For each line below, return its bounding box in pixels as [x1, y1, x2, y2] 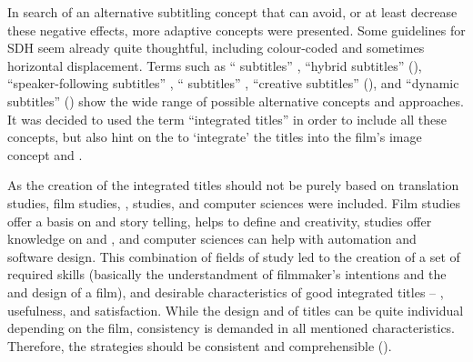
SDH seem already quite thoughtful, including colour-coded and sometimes [7, 38, 425, 57]
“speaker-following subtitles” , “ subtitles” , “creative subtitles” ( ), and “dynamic [7, 74, 459, 93]
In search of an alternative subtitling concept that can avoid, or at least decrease [7, 3, 458, 21]
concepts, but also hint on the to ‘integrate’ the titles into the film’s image [7, 127, 422, 146]
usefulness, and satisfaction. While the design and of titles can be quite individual [7, 300, 464, 319]
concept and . [7, 145, 83, 164]
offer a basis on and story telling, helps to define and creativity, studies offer [7, 211, 432, 230]
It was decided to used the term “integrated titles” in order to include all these [7, 109, 448, 128]
